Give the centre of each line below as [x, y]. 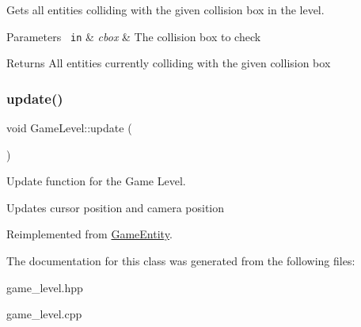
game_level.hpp [45, 287]
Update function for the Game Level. [96, 181]
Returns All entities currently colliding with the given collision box [169, 63]
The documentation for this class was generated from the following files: [181, 261]
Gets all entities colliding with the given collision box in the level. [165, 10]
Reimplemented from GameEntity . [89, 234]
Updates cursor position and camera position [116, 207]
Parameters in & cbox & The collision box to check [134, 36]
